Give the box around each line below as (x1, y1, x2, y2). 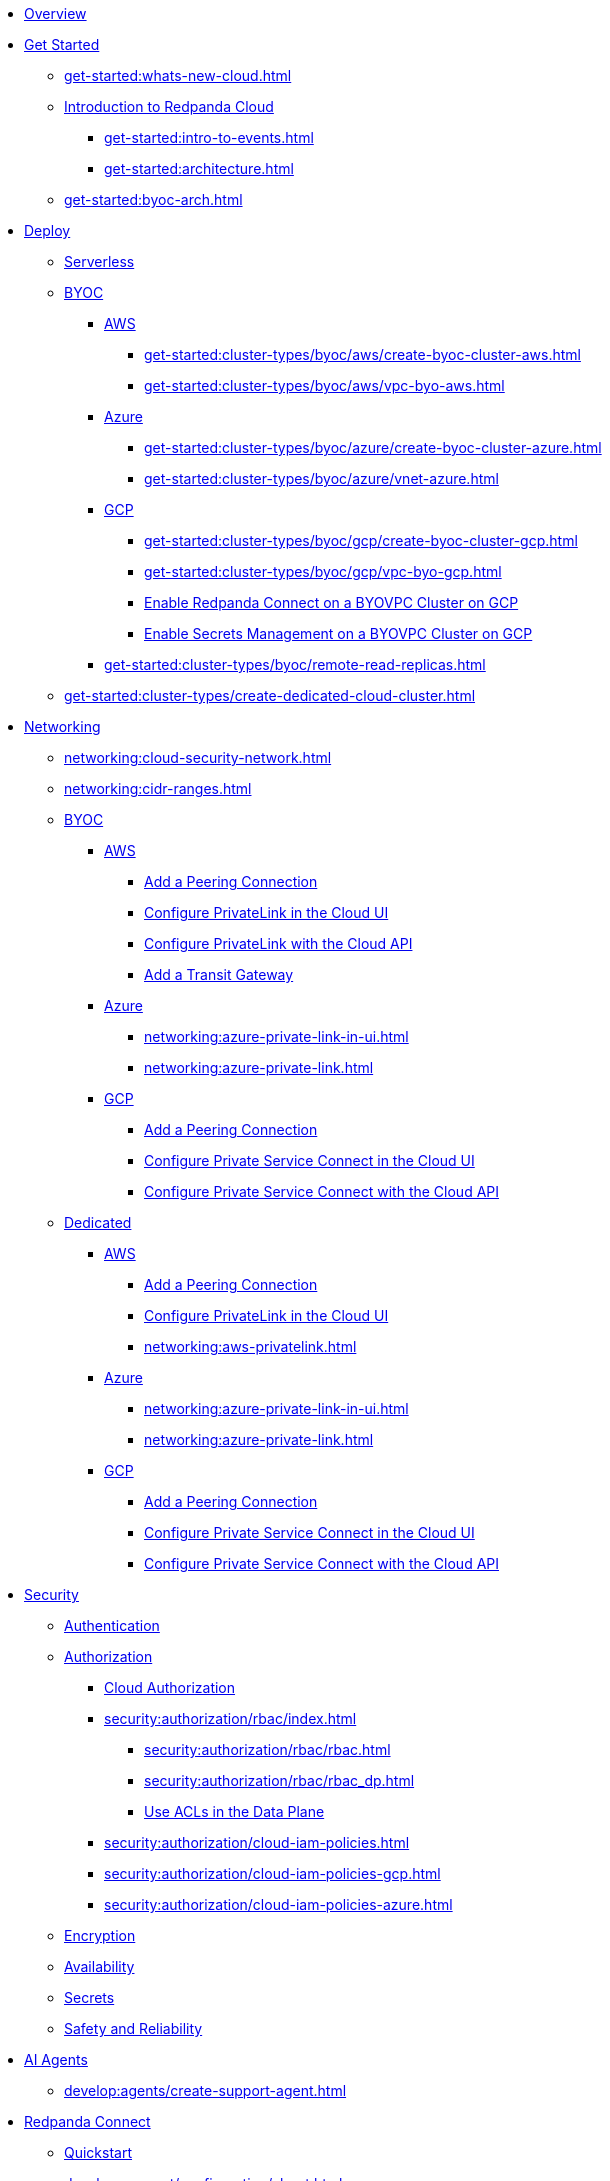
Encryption (64, 1927, 136, 1944)
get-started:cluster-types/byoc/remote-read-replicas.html (104, 656, 486, 673)
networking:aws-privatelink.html (144, 1338, 357, 1355)
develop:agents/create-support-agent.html (64, 2082, 347, 2099)
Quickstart (64, 2144, 133, 2161)
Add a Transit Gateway (144, 966, 294, 983)
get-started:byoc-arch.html (64, 191, 243, 208)
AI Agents (24, 2051, 88, 2068)
